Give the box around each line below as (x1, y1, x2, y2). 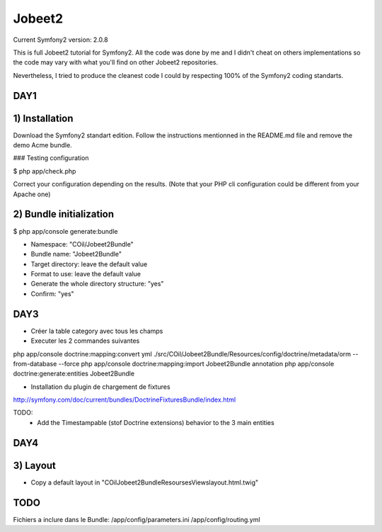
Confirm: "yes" (30, 289, 74, 298)
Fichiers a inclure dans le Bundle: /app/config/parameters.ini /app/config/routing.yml (13, 515, 261, 523)
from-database (13, 359, 57, 368)
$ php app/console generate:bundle (13, 227, 118, 235)
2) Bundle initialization (13, 208, 115, 220)
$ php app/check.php (13, 166, 76, 175)
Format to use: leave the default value (30, 270, 141, 278)
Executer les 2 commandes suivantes (30, 336, 140, 345)
